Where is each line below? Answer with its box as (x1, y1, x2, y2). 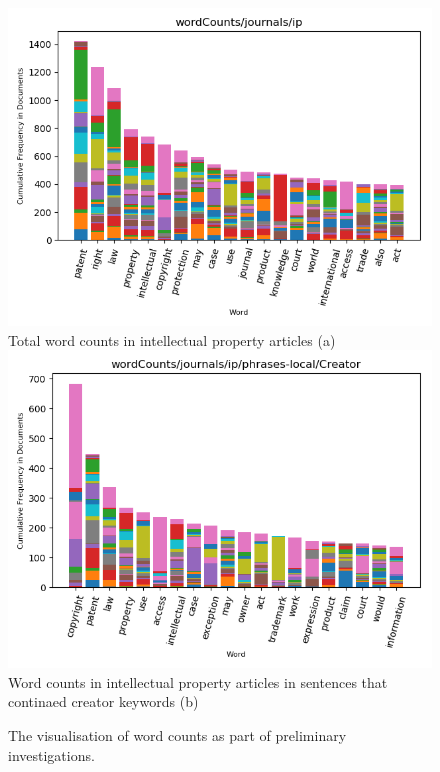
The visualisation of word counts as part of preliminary (8, 724, 347, 745)
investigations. (8, 744, 95, 765)
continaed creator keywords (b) (8, 691, 199, 712)
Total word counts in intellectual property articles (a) (8, 329, 336, 350)
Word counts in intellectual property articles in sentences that (8, 671, 388, 692)
